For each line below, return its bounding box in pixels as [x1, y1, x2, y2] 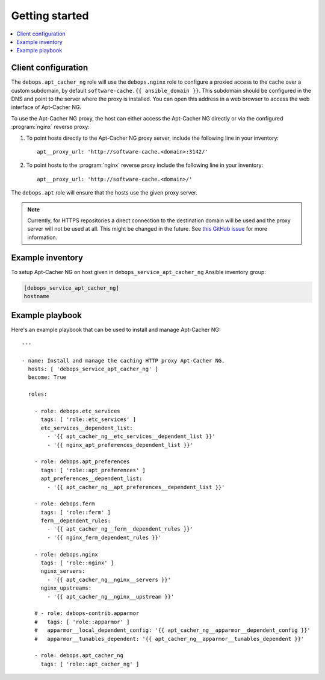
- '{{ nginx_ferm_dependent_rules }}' [47, 534, 162, 541]
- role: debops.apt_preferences [34, 458, 130, 465]
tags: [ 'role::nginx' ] [40, 560, 114, 566]
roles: [28, 391, 48, 398]
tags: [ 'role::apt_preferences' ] [40, 467, 146, 473]
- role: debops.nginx [34, 551, 99, 558]
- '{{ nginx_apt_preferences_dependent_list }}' [47, 441, 194, 448]
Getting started [11, 9, 89, 22]
